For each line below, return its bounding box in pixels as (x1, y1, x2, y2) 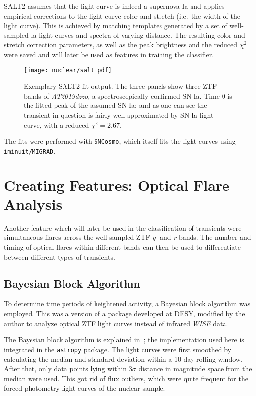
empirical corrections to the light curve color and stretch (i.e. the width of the (4, 10, 240, 21)
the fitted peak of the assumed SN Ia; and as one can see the (24, 100, 207, 110)
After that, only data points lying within (4, 363, 127, 374)
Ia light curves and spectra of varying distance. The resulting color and (31, 30, 245, 40)
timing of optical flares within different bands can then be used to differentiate (4, 242, 241, 252)
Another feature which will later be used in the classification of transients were (4, 222, 242, 232)
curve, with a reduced (24, 119, 89, 130)
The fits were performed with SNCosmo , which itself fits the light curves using (4, 136, 236, 146)
